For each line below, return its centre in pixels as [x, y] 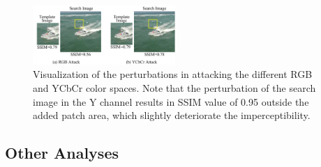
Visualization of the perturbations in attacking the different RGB [173, 74]
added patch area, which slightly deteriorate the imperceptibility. [172, 115]
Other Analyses [62, 153]
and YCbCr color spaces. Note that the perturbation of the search [174, 88]
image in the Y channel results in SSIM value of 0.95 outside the [171, 101]
